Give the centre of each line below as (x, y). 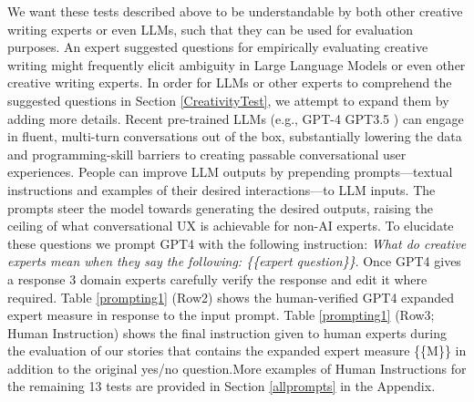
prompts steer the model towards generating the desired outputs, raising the (220, 207)
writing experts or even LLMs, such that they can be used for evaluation (210, 29)
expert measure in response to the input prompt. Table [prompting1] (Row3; (221, 315)
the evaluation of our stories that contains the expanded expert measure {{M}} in (237, 350)
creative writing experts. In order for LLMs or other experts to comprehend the (230, 82)
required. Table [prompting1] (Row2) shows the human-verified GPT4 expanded (231, 297)
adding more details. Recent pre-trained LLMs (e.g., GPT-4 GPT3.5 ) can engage (236, 118)
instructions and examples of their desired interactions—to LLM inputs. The (222, 189)
